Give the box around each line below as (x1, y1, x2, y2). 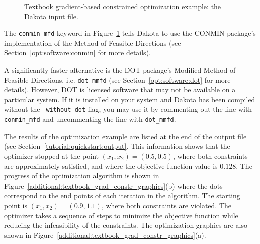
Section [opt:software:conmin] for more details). (4, 47, 151, 58)
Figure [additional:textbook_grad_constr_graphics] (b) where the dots (4, 180, 223, 191)
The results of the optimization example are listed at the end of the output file (4, 131, 247, 141)
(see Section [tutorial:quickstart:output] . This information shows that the (4, 141, 230, 151)
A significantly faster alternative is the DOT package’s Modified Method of (4, 65, 236, 75)
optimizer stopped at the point (4, 150, 99, 161)
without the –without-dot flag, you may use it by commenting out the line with (4, 104, 252, 114)
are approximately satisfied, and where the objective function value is (4, 160, 218, 171)
